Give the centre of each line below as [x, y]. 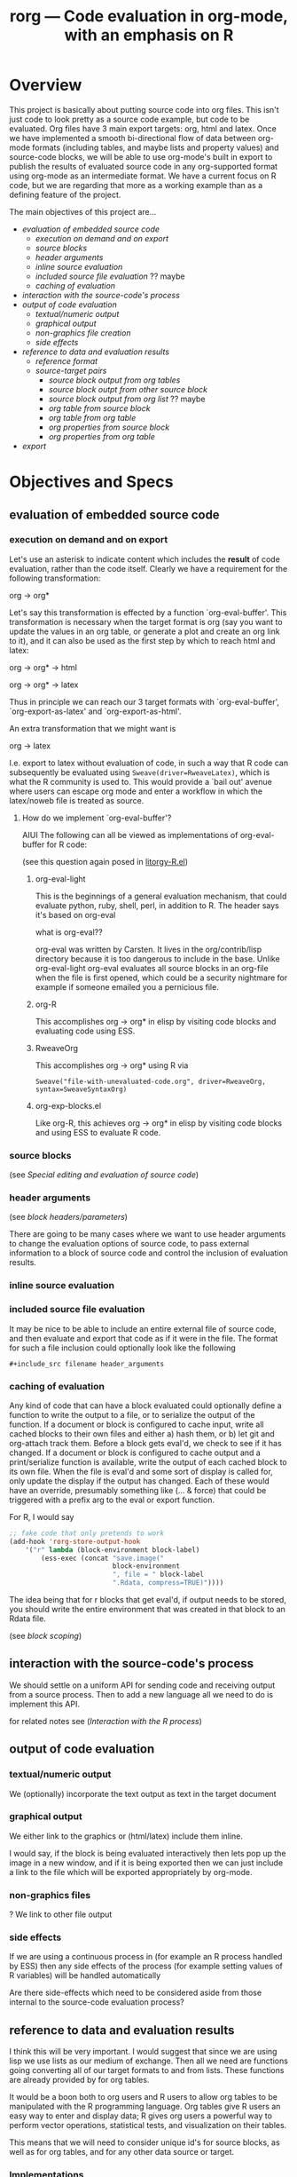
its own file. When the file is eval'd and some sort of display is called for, [141, 1471]
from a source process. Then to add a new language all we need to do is [141, 1694]
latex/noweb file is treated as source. [77, 800]
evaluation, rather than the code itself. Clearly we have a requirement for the [148, 568]
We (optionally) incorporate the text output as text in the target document [143, 1793]
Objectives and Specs [91, 482]
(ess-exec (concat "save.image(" [103, 1558]
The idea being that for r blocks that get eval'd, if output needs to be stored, [148, 1600]
